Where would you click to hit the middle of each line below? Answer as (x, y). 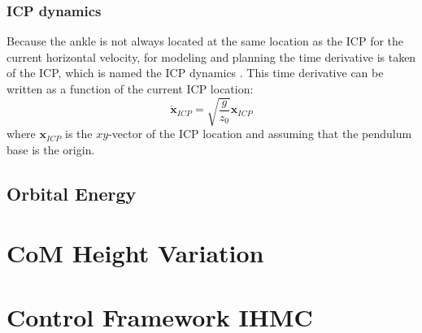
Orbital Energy (72, 193)
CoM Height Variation (135, 253)
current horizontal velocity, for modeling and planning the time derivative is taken (211, 56)
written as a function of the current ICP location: (130, 89)
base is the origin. (51, 149)
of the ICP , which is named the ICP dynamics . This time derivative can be (195, 73)
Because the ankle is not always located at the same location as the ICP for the (205, 41)
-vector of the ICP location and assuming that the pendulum (260, 134)
